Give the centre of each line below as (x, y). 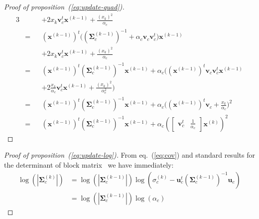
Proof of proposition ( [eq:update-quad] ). (64, 6)
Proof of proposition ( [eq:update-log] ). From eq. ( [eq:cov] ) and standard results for (129, 155)
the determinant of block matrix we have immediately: (89, 164)
